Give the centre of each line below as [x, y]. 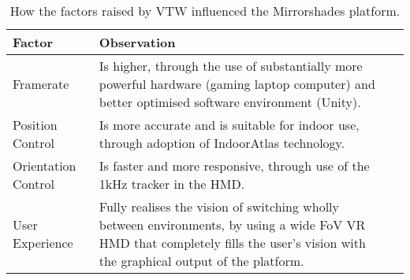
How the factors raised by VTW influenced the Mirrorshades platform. [205, 11]
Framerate [41, 84]
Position [35, 125]
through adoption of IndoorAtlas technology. [222, 143]
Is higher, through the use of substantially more [231, 66]
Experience [43, 243]
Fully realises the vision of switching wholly [219, 206]
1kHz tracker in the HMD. [172, 184]
